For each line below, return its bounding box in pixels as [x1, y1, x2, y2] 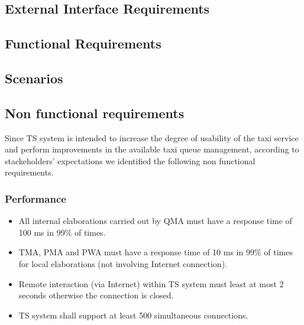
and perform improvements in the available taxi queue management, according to [5, 143, 299, 155]
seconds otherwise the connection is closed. [18, 289, 174, 301]
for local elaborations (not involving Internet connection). [18, 257, 227, 269]
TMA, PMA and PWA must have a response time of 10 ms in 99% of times [18, 246, 293, 258]
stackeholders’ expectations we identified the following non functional [5, 154, 256, 167]
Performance [5, 191, 66, 206]
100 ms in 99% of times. [18, 226, 106, 238]
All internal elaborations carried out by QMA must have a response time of [18, 214, 292, 227]
